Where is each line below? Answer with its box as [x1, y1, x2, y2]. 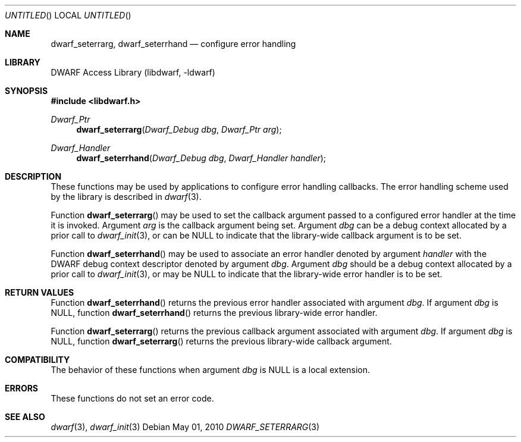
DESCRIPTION [5, 171, 62, 181]
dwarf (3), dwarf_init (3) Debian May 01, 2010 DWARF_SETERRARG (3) [51, 422, 320, 432]
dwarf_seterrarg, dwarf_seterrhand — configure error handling [51, 39, 296, 49]
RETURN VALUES [5, 287, 74, 297]
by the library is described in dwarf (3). [51, 192, 202, 202]
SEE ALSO [5, 412, 45, 422]
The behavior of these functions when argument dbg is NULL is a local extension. [51, 365, 371, 375]
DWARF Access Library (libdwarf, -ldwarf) [51, 67, 215, 77]
